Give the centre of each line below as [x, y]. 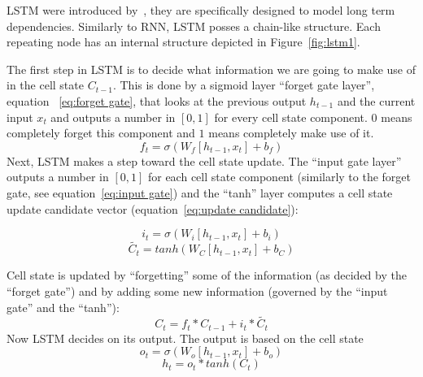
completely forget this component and [101, 133]
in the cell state [45, 85]
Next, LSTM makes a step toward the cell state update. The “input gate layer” [204, 160]
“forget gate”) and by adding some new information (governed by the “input [197, 290]
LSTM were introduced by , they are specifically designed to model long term [201, 10]
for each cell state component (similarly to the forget [279, 177]
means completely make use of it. [291, 133]
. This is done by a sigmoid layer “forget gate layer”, [244, 85]
